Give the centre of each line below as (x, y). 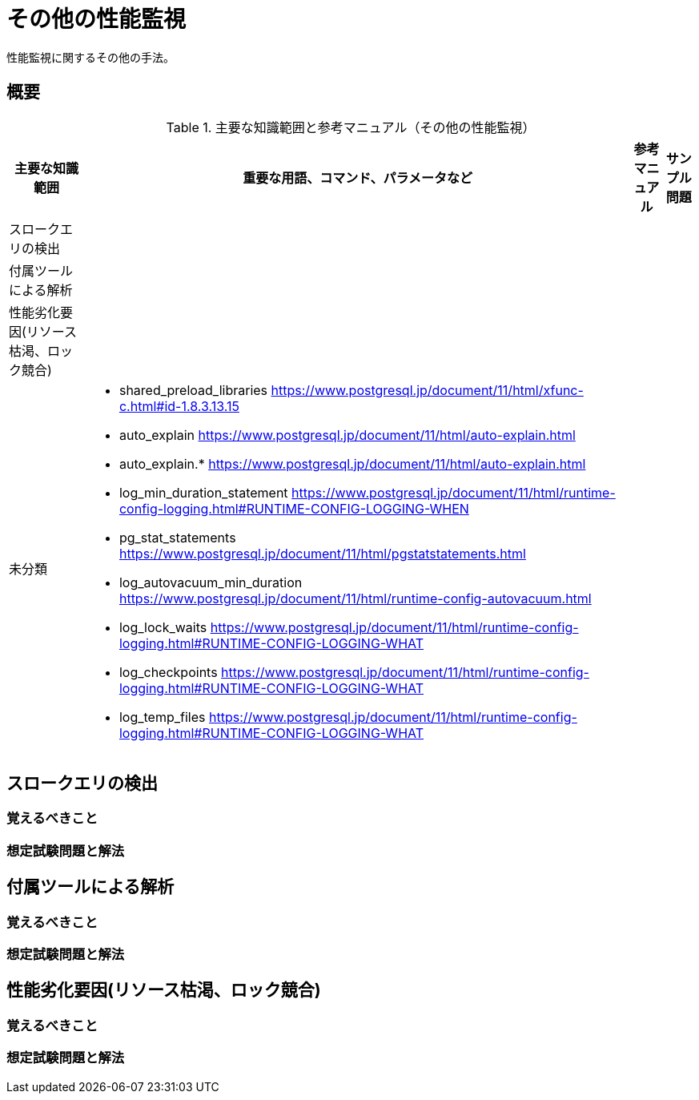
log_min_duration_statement (203, 492)
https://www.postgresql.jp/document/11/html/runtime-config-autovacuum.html (355, 598)
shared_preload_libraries (193, 390)
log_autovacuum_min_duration (211, 582)
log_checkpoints (168, 672)
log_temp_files (162, 717)
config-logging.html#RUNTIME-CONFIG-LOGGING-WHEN (294, 508)
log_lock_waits (163, 627)
